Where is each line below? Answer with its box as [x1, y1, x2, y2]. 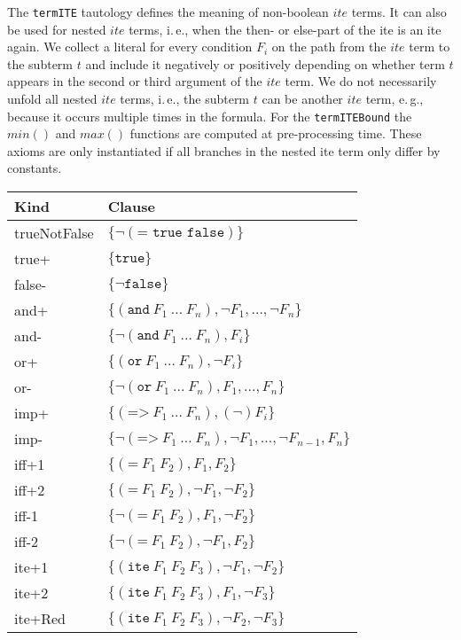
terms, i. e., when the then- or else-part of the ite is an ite [129, 20, 441, 38]
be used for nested [7, 20, 106, 38]
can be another [262, 90, 343, 108]
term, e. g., [365, 90, 424, 108]
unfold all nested [7, 90, 98, 108]
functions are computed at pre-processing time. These [129, 124, 422, 143]
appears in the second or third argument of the [7, 72, 262, 90]
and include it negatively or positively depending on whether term [85, 54, 445, 73]
